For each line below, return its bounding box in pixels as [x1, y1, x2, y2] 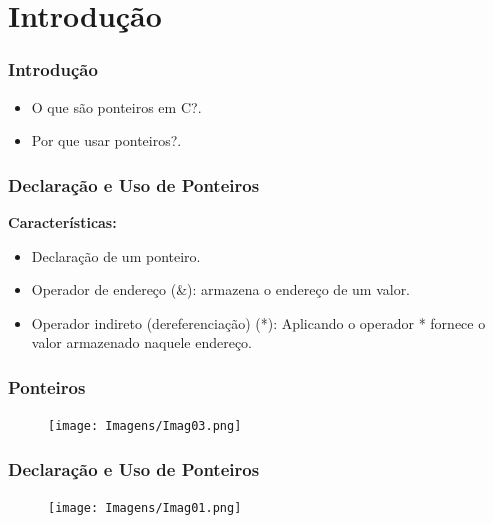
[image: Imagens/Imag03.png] [48, 419, 242, 434]
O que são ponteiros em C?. [31, 96, 202, 117]
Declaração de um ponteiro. [31, 245, 201, 266]
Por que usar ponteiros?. [31, 130, 182, 151]
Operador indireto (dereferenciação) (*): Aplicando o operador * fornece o [31, 312, 486, 333]
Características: [8, 212, 117, 232]
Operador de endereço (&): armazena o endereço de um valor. [31, 279, 411, 300]
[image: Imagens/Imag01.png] [48, 501, 242, 516]
